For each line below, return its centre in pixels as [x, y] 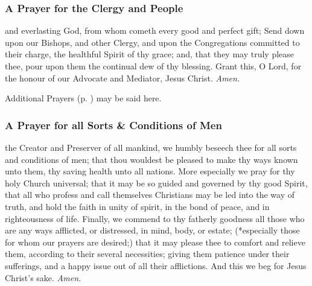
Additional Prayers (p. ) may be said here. [83, 98]
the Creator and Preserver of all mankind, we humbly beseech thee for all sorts [151, 147]
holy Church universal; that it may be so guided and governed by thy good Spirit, [156, 183]
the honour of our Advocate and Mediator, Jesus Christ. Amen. [123, 78]
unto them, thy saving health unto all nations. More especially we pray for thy [150, 171]
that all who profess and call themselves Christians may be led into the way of [150, 195]
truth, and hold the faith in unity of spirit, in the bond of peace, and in [137, 206]
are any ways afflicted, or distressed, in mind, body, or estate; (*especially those [152, 230]
